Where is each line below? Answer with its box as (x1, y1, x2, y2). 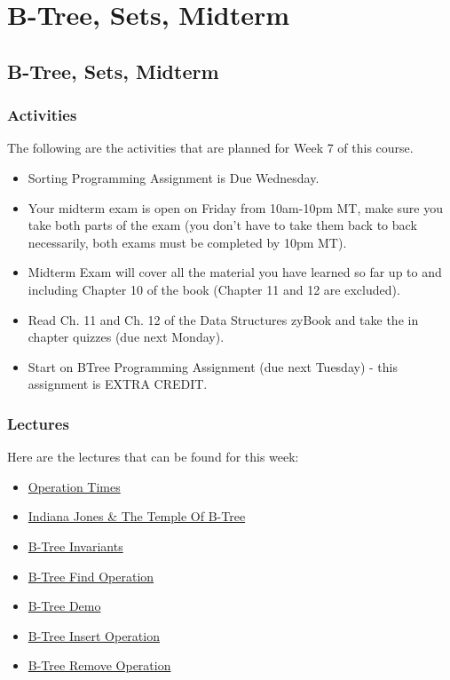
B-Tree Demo (28, 597, 101, 615)
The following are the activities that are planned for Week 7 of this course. (7, 138, 414, 157)
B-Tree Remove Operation (28, 656, 171, 675)
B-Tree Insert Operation (28, 626, 160, 644)
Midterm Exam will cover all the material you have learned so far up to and (28, 263, 442, 281)
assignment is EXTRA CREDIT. (28, 375, 208, 393)
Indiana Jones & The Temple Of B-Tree (28, 507, 246, 526)
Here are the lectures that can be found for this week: (7, 447, 299, 466)
